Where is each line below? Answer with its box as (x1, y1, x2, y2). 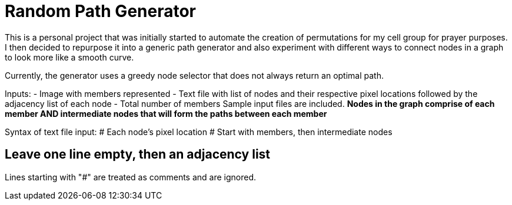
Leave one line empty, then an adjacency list (5, 147, 271, 162)
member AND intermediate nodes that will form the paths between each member (5, 108, 327, 119)
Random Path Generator (5, 1, 197, 21)
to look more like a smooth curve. (5, 52, 134, 62)
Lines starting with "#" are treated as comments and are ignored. (5, 172, 257, 182)
